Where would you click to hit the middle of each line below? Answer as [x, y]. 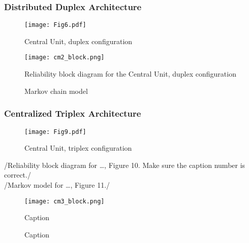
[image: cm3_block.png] [65, 201]
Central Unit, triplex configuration [78, 148]
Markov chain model [56, 91]
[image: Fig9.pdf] [55, 132]
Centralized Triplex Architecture [73, 113]
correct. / [18, 175]
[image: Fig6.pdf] [55, 25]
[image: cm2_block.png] [65, 58]
